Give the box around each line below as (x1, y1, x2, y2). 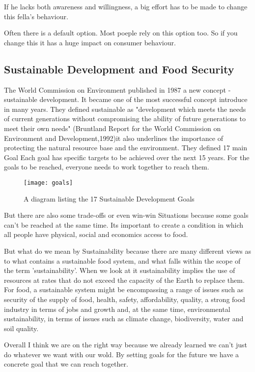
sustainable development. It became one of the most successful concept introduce (4, 94, 248, 104)
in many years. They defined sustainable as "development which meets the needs (4, 103, 246, 114)
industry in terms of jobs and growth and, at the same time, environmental (4, 304, 230, 314)
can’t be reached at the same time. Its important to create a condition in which (4, 219, 244, 230)
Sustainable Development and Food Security (4, 61, 234, 76)
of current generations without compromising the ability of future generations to (4, 113, 246, 124)
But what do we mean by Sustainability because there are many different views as (4, 245, 252, 256)
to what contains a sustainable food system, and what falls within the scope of (4, 255, 241, 266)
